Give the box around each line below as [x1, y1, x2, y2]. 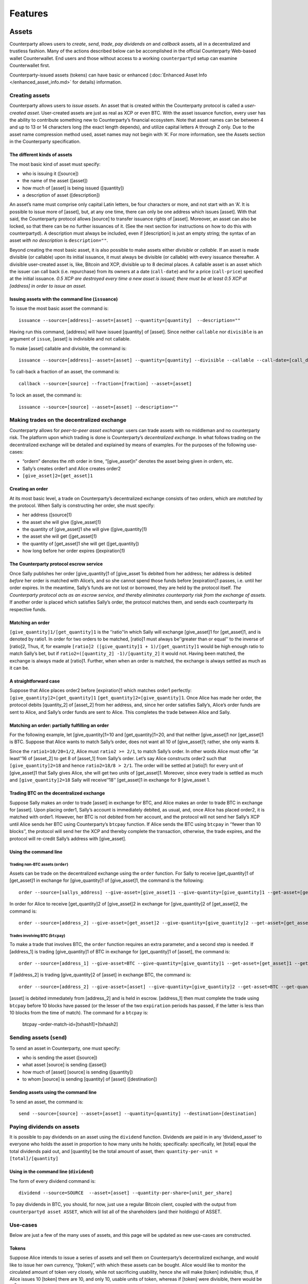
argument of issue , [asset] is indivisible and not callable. [9, 336, 131, 342]
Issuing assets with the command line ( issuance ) [9, 296, 118, 302]
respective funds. [9, 606, 47, 612]
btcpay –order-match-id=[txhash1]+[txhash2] [22, 1021, 118, 1027]
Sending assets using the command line [9, 1089, 97, 1096]
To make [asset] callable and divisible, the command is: [9, 345, 127, 351]
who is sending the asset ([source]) [22, 1054, 98, 1061]
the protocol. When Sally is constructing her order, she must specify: [9, 502, 155, 508]
